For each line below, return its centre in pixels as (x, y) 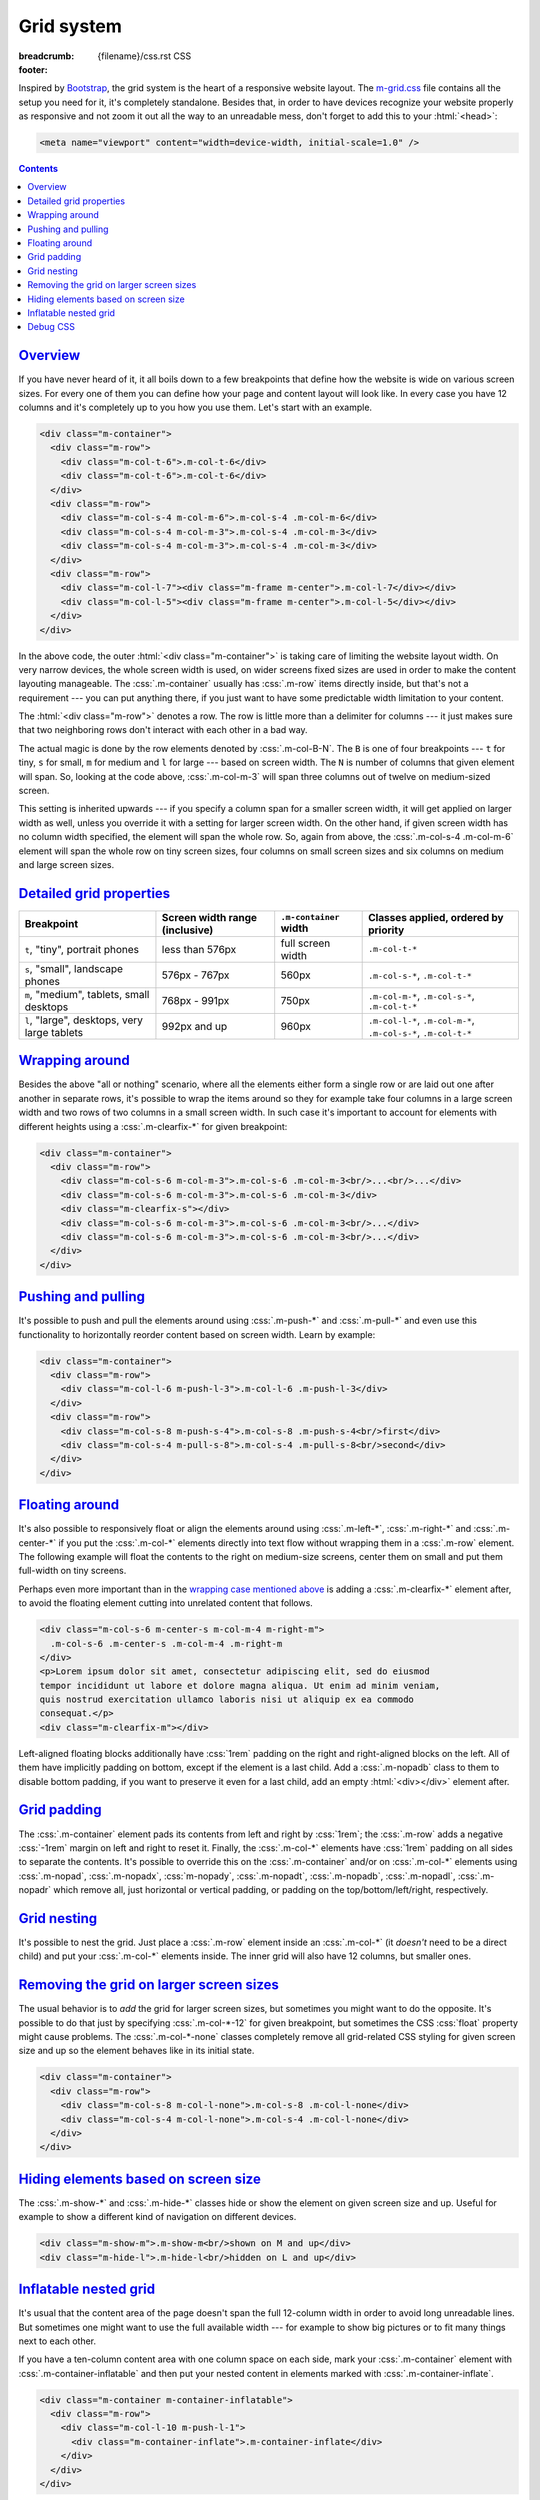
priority (386, 930)
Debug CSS (51, 327)
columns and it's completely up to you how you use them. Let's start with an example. (195, 407)
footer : (33, 69)
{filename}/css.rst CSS (144, 56)
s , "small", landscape (74, 968)
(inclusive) (187, 930)
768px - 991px (195, 1000)
